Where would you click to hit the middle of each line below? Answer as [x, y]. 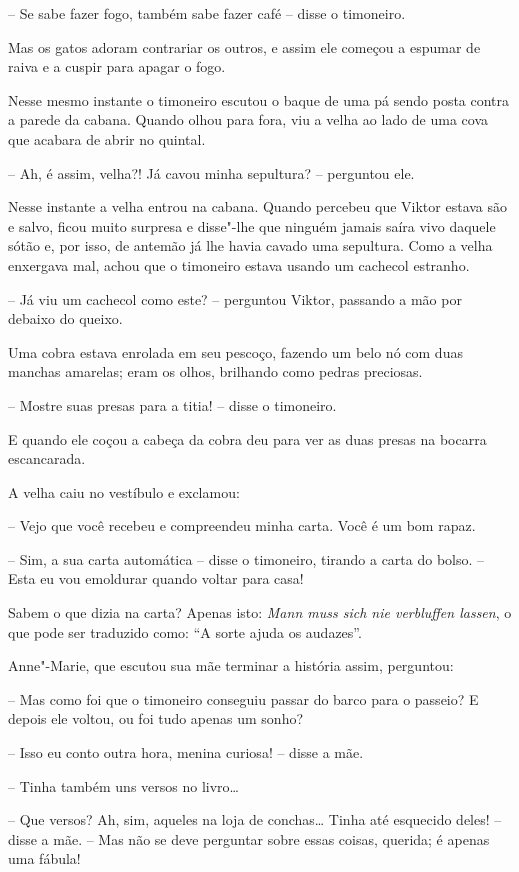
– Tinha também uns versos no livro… [123, 785]
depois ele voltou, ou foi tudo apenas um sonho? [156, 718]
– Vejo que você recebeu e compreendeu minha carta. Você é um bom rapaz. [242, 525]
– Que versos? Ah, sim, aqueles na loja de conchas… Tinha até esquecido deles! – [255, 819]
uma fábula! [44, 858]
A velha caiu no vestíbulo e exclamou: [124, 491]
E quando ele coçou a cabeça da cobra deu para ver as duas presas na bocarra [247, 438]
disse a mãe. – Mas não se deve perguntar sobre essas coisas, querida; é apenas [249, 838]
